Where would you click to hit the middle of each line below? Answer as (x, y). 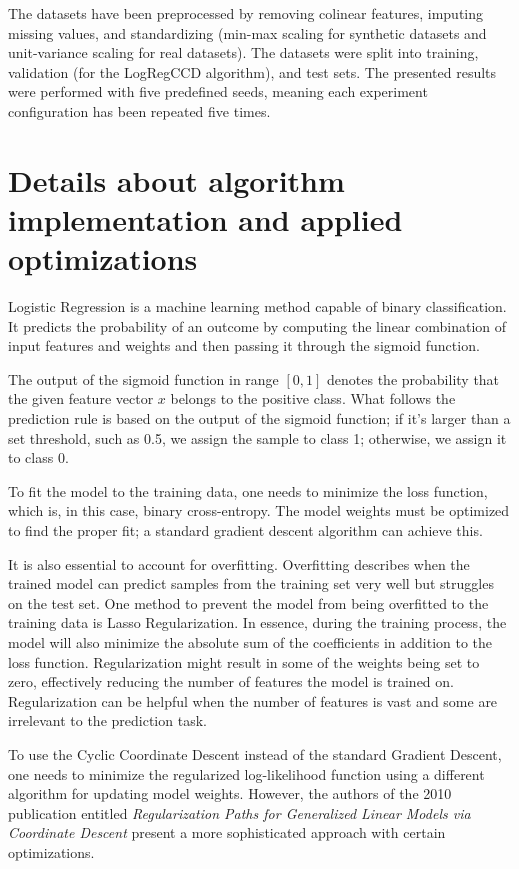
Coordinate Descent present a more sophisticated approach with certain (227, 832)
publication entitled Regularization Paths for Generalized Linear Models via (239, 812)
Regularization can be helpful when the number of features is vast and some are (253, 700)
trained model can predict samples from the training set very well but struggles (251, 583)
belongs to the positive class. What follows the (313, 398)
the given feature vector (81, 398)
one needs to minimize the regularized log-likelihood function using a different (246, 773)
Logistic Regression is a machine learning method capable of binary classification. (257, 306)
